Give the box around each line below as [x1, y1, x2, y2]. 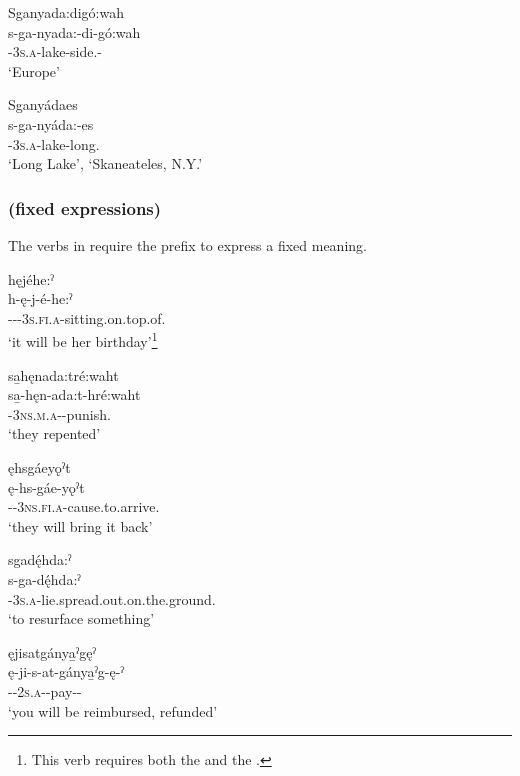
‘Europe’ [8, 60, 60, 81]
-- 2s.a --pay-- [8, 680, 82, 701]
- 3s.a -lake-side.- [8, 41, 103, 62]
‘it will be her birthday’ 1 [8, 328, 158, 351]
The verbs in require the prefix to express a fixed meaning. [8, 234, 367, 255]
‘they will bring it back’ [8, 515, 153, 536]
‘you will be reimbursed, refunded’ [8, 700, 218, 721]
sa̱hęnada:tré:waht [8, 364, 119, 385]
